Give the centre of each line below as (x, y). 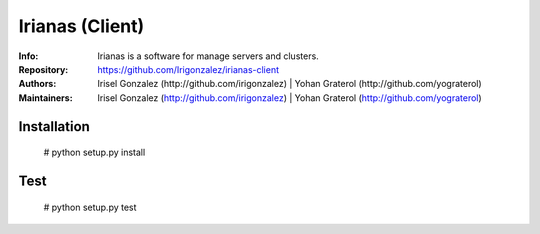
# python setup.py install (94, 152)
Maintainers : (46, 97)
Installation (54, 126)
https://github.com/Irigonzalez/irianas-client (188, 69)
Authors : (37, 84)
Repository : (43, 69)
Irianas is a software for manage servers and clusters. (208, 56)
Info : (28, 56)
